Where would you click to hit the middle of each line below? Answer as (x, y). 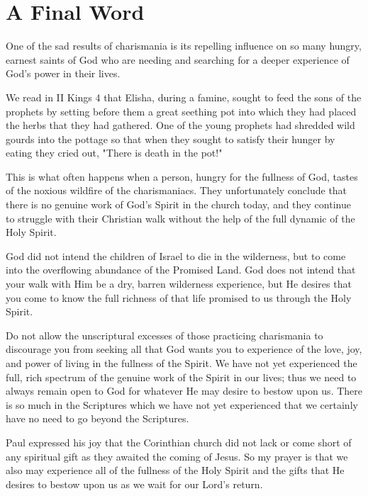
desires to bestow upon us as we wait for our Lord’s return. (134, 484)
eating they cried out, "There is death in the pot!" (114, 153)
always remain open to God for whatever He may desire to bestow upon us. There (184, 391)
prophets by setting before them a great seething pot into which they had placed (181, 111)
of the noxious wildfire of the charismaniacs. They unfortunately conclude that (177, 190)
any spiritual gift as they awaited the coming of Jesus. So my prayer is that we (177, 456)
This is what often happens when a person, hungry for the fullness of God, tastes (182, 176)
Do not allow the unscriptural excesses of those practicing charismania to (165, 335)
